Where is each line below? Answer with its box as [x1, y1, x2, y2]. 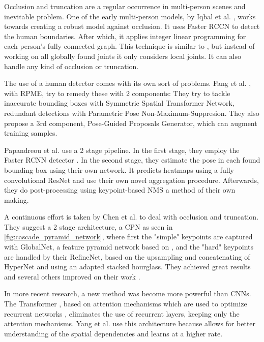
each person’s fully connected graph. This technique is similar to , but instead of [4, 41, 255, 51]
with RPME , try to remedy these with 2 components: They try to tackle [4, 87, 230, 98]
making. [4, 194, 29, 205]
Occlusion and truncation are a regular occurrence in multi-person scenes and [4, 1, 246, 11]
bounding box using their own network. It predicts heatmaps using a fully [4, 164, 234, 175]
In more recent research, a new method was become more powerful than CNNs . [4, 288, 251, 299]
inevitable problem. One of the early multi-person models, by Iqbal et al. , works [4, 11, 256, 21]
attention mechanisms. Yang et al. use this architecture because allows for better [4, 318, 256, 329]
